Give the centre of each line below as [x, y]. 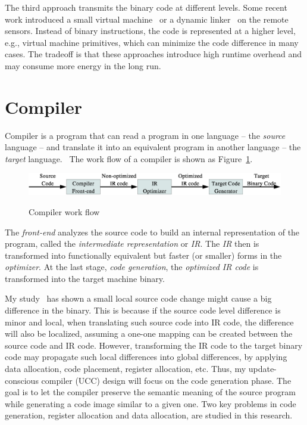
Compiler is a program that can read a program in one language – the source [145, 135]
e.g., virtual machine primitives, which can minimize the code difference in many [152, 42]
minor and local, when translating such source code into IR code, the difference [149, 322]
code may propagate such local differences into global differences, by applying [146, 357]
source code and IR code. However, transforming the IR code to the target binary [154, 345]
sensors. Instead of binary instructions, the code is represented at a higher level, [150, 31]
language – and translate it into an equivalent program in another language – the [153, 147]
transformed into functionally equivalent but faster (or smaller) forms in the [143, 255]
